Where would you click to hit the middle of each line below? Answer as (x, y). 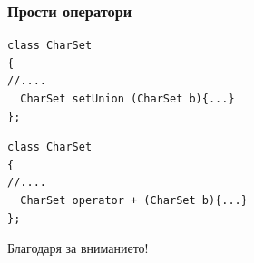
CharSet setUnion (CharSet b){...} (127, 99)
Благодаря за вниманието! (78, 248)
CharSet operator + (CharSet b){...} (134, 200)
